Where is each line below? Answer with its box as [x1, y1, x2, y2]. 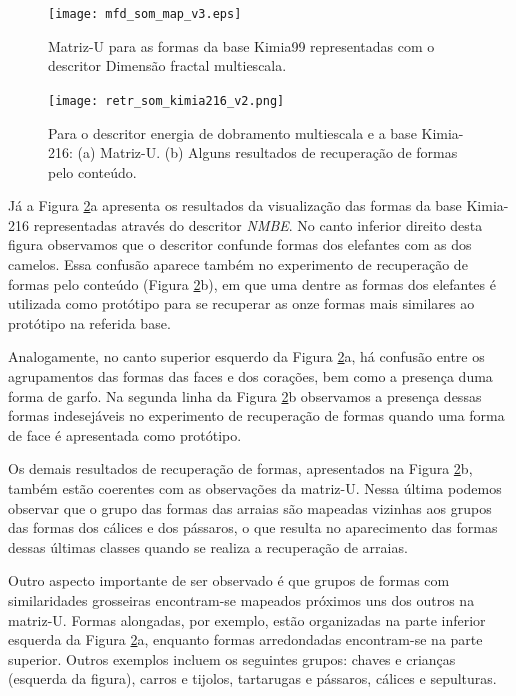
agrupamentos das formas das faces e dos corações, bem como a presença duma [8, 366, 493, 387]
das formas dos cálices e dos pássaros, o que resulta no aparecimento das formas [8, 517, 498, 538]
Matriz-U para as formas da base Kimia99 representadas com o [48, 35, 435, 56]
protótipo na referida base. [8, 312, 171, 333]
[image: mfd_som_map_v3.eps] [48, 7, 242, 21]
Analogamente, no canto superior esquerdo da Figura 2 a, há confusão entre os [8, 346, 485, 367]
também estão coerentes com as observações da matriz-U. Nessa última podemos [8, 478, 502, 498]
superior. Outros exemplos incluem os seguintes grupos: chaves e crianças [8, 648, 456, 669]
